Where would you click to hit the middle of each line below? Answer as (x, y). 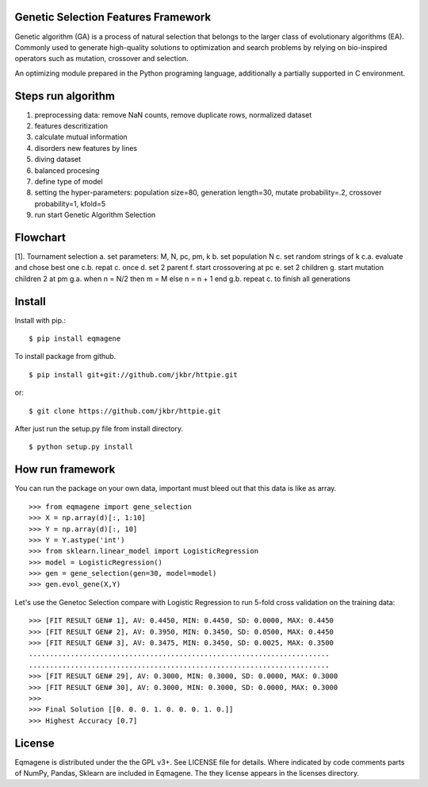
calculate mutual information (81, 137)
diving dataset (58, 160)
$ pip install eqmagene (75, 339)
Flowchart (40, 237)
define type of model (69, 181)
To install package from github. (65, 357)
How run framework (65, 470)
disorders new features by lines (86, 148)
